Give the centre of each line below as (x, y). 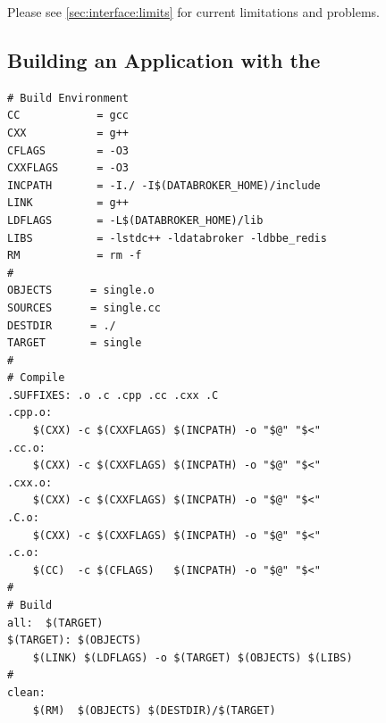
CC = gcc (68, 116)
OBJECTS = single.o (81, 291)
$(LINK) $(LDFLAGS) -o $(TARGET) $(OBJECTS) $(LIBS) (193, 657)
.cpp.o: (30, 413)
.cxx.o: (30, 482)
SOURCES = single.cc (84, 307)
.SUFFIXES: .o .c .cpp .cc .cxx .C (113, 395)
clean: (26, 692)
